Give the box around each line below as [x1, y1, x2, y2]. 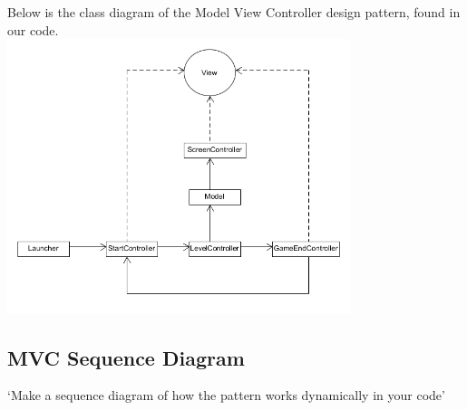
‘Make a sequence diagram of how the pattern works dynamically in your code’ [7, 386, 445, 405]
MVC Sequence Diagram [7, 343, 245, 371]
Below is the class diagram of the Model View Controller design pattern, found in [7, 3, 461, 21]
